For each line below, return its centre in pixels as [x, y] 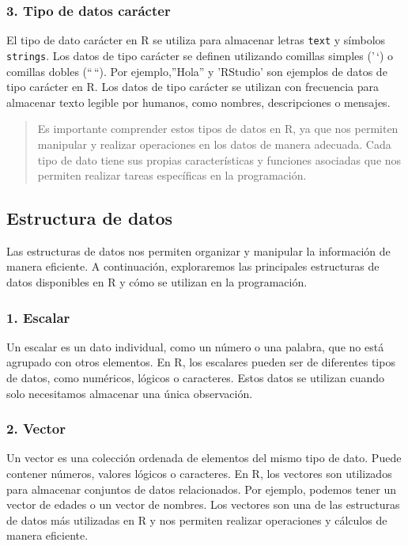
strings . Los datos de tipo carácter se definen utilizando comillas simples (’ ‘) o [200, 55]
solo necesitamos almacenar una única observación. [130, 393]
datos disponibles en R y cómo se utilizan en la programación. [157, 282]
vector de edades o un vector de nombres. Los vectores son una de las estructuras [203, 504]
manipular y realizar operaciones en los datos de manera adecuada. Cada [214, 144]
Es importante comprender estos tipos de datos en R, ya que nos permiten [218, 129]
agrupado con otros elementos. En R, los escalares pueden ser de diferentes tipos [201, 362]
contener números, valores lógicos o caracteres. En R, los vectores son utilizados [199, 474]
